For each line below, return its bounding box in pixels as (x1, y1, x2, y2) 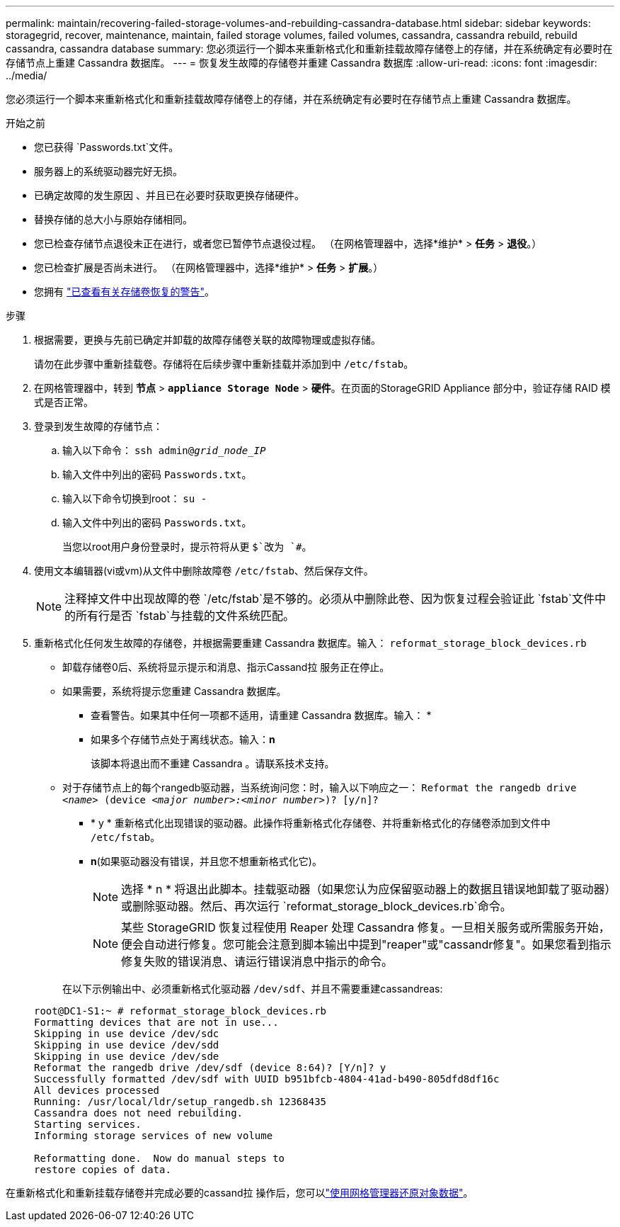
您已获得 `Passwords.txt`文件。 (34, 141, 179, 153)
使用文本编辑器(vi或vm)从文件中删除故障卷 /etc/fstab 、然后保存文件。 (34, 565, 374, 577)
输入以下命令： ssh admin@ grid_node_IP (62, 444, 266, 456)
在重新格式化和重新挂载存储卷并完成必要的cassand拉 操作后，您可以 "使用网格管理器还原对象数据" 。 (6, 1187, 473, 1199)
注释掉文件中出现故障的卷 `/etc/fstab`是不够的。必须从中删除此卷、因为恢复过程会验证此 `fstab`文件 (64, 592, 595, 606)
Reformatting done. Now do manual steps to (34, 1153, 285, 1164)
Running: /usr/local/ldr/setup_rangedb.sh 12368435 (34, 1096, 327, 1107)
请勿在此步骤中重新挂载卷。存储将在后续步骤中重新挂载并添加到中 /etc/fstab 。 (34, 358, 414, 370)
